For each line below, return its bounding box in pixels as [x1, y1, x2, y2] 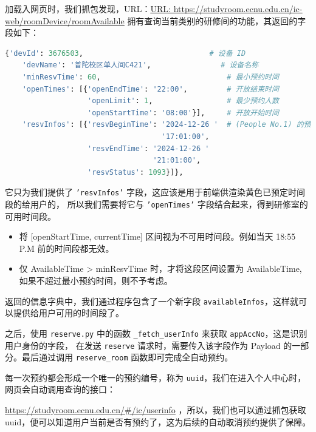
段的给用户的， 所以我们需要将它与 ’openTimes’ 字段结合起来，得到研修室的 [5, 197, 308, 210]
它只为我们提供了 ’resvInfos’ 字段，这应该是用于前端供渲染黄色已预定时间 [5, 186, 306, 198]
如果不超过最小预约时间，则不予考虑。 [19, 274, 173, 286]
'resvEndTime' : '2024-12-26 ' [88, 144, 210, 153]
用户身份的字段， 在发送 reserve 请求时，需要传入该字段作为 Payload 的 [5, 339, 292, 351]
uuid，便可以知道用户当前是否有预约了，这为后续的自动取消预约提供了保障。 [5, 415, 311, 428]
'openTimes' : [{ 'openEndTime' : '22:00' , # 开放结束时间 [22, 84, 279, 93]
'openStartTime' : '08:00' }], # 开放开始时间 [88, 108, 279, 117]
